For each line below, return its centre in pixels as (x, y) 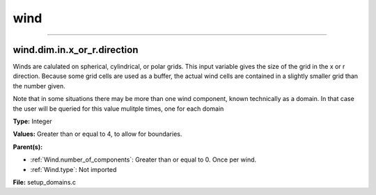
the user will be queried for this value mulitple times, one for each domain (118, 109)
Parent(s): (28, 147)
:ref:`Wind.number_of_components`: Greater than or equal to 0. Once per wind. (143, 159)
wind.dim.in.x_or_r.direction (76, 50)
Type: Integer (32, 121)
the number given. (39, 86)
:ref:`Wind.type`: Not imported (73, 169)
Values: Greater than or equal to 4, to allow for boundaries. (97, 134)
